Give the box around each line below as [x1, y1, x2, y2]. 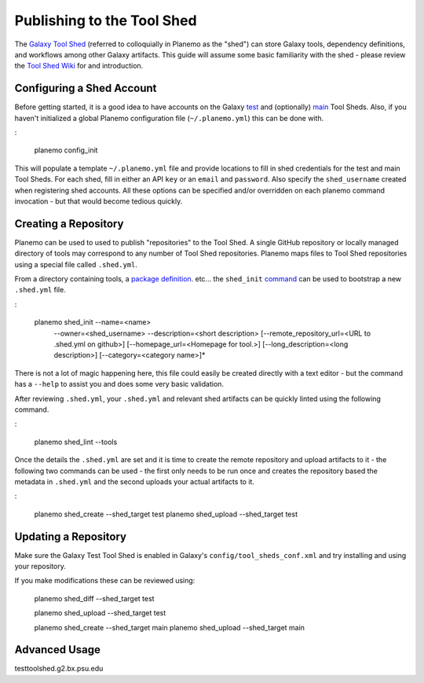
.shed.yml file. [14, 285, 66, 295]
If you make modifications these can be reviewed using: [14, 576, 196, 586]
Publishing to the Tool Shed [14, 12, 197, 29]
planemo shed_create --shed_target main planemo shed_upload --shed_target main [34, 622, 305, 632]
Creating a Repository [14, 217, 124, 230]
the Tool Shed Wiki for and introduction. [14, 61, 144, 71]
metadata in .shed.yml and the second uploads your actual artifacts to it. [14, 476, 255, 487]
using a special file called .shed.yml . [14, 259, 137, 269]
